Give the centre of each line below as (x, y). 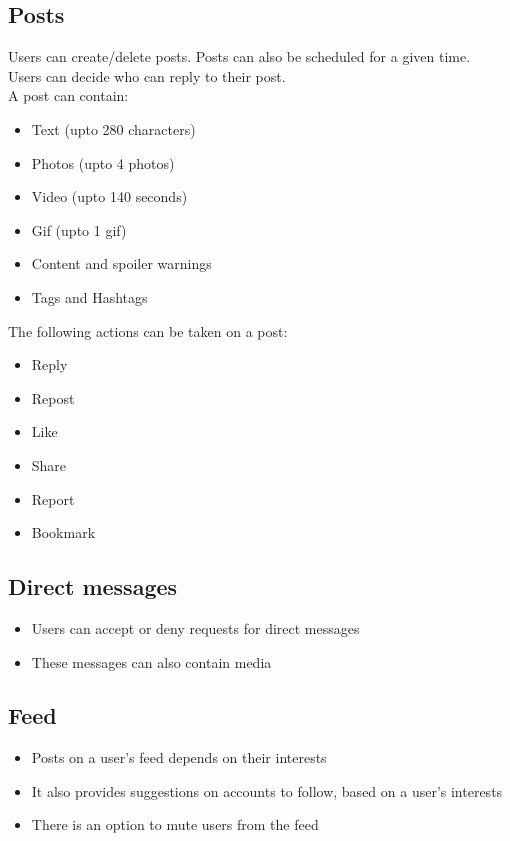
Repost (53, 397)
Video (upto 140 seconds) (109, 196)
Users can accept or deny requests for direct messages (195, 627)
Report (53, 498)
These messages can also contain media (151, 661)
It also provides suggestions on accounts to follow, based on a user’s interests (267, 790)
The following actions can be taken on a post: (148, 330)
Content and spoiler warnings (121, 263)
